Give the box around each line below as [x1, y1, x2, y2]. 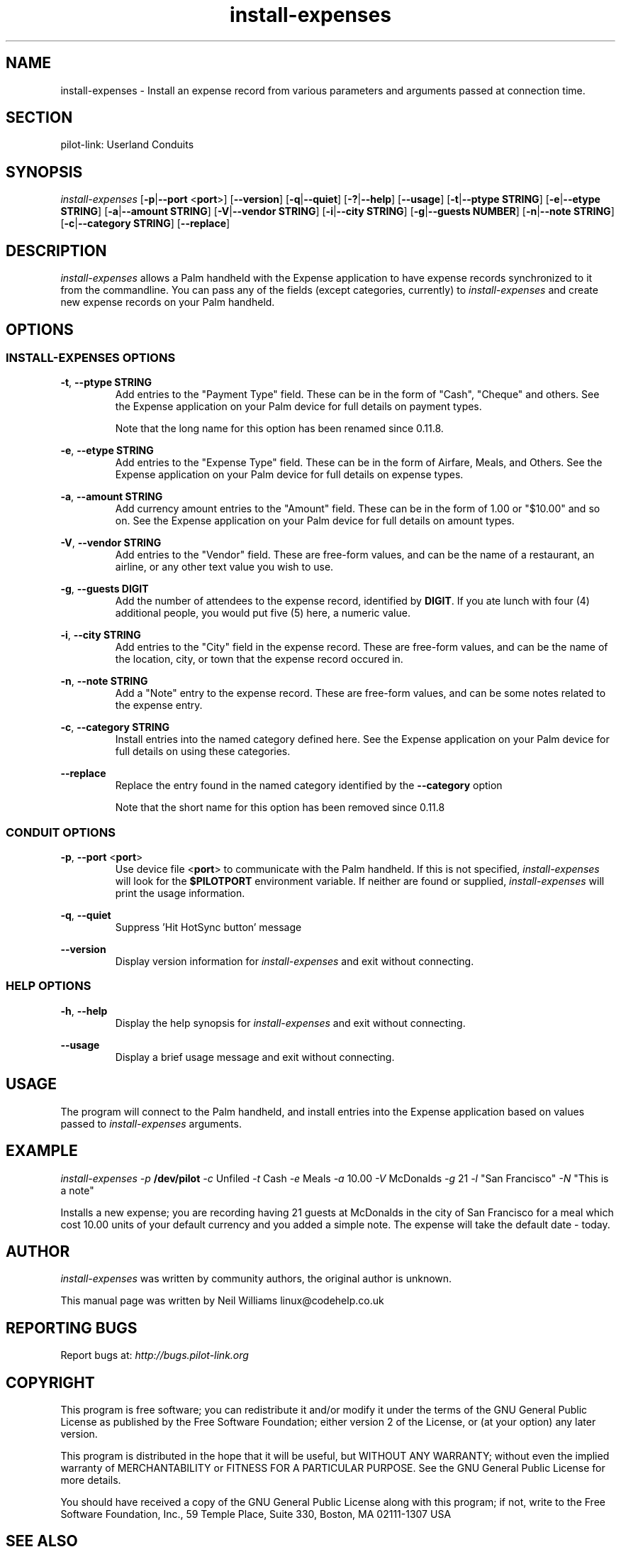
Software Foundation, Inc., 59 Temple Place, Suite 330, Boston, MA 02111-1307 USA [60, 1508, 452, 1521]
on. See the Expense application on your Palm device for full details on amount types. [115, 514, 515, 527]
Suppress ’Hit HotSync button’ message [115, 921, 302, 934]
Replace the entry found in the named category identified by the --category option [115, 779, 503, 792]
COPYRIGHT [6, 1373, 95, 1392]
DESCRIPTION [6, 241, 107, 260]
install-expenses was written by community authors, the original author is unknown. [60, 1272, 452, 1285]
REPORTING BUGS [6, 1318, 138, 1337]
